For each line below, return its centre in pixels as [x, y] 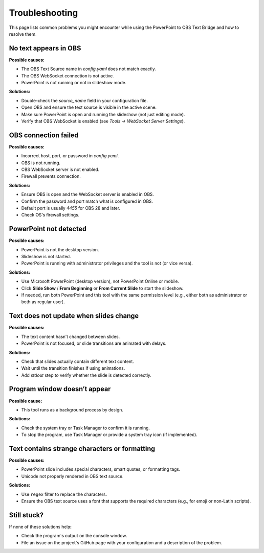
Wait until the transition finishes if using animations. [73, 368]
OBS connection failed [44, 135]
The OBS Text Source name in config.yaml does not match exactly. [89, 69]
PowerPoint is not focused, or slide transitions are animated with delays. [94, 343]
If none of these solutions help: [40, 527]
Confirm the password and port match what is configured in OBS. [87, 201]
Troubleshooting [44, 13]
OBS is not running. [41, 163]
